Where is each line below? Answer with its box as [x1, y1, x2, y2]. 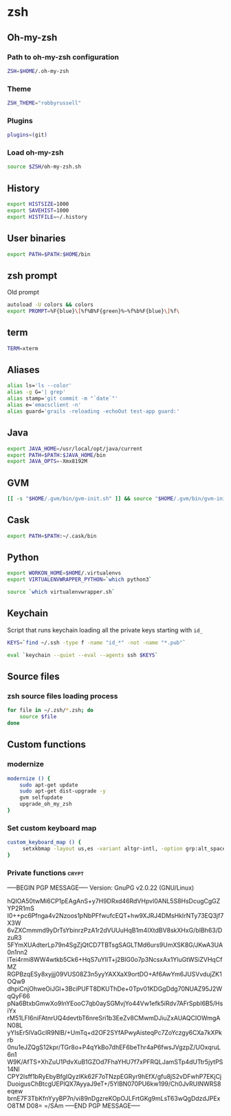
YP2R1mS [7, 904, 34, 912]
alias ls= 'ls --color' [7, 383, 72, 389]
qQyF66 [7, 992, 30, 1000]
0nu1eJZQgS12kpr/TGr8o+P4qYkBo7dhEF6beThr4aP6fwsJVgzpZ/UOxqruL [7, 1043, 221, 1051]
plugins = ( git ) [7, 131, 48, 138]
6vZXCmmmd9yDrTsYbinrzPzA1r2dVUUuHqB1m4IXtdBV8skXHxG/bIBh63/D [7, 926, 223, 934]
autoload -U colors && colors [7, 301, 94, 308]
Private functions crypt [7, 868, 85, 877]
